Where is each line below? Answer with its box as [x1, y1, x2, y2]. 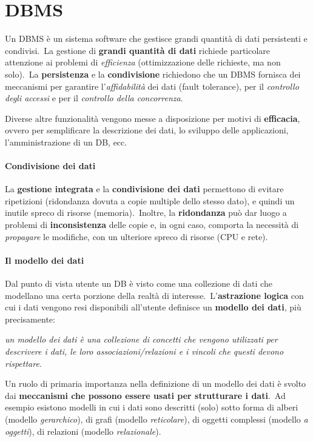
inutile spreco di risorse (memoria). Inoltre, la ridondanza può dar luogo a [5, 206, 287, 219]
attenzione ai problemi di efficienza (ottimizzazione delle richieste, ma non [5, 56, 281, 69]
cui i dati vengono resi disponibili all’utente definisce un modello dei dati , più [5, 301, 301, 313]
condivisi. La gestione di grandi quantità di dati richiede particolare [5, 44, 271, 56]
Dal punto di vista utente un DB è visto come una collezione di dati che [5, 277, 272, 290]
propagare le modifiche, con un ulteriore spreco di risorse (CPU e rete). [5, 230, 268, 243]
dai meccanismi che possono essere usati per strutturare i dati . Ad [5, 389, 286, 401]
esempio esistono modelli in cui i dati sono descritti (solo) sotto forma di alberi [5, 401, 298, 414]
